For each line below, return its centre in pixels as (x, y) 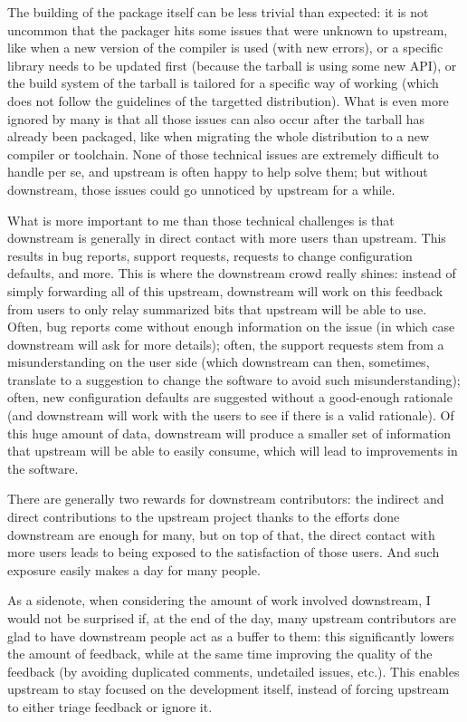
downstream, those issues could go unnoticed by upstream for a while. (201, 189)
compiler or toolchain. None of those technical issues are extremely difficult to (223, 154)
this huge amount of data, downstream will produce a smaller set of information (229, 433)
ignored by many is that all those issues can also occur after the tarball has (216, 118)
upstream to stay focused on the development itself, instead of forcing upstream (229, 689)
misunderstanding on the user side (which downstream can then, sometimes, (219, 362)
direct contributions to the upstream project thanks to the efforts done (204, 517)
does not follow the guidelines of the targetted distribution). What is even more (228, 100)
